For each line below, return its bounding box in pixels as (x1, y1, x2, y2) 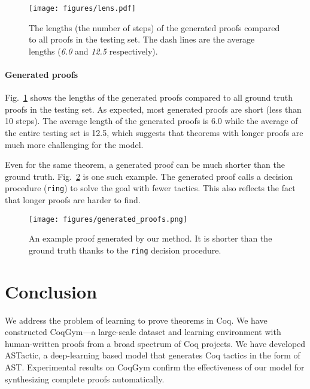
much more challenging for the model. (5, 138, 144, 150)
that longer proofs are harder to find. (5, 194, 141, 206)
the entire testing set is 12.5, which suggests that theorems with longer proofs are (5, 126, 303, 139)
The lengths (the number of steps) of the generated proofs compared (29, 21, 280, 34)
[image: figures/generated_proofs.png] (29, 215, 187, 224)
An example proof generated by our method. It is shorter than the (29, 232, 272, 245)
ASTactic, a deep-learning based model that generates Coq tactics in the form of (5, 349, 300, 361)
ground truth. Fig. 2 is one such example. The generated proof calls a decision (5, 170, 293, 182)
